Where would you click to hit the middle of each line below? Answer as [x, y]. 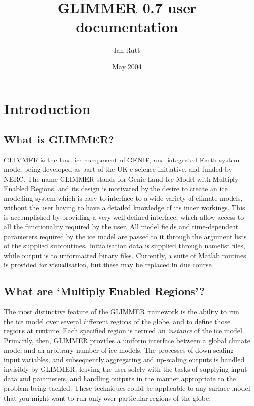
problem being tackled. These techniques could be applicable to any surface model [127, 388]
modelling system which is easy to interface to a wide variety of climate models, [123, 198]
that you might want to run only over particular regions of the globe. [107, 397]
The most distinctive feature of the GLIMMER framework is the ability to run [122, 312]
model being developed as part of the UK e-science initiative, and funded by [118, 169]
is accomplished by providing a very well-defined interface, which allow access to [124, 217]
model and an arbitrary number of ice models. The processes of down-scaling [119, 350]
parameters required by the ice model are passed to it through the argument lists [125, 236]
